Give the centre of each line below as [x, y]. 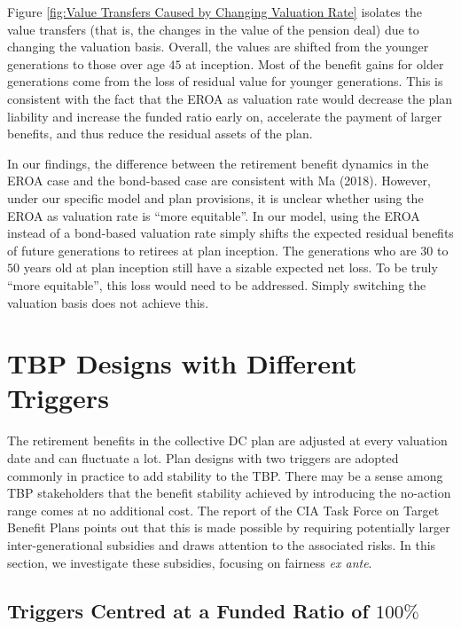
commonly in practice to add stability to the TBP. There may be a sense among [225, 475]
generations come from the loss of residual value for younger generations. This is [225, 81]
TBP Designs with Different [182, 363]
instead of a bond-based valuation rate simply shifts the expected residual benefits [230, 233]
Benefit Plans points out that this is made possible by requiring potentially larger [229, 527]
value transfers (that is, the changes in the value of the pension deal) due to [213, 29]
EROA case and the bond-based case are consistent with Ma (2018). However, [219, 181]
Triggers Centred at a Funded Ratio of [188, 610]
